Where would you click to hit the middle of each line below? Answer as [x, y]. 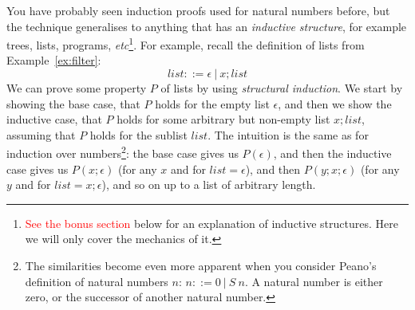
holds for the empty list [212, 103]
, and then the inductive [332, 153]
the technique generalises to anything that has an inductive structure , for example [207, 26]
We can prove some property [77, 88]
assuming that [41, 134]
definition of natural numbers [97, 281]
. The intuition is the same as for [288, 134]
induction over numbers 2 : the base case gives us [123, 152]
